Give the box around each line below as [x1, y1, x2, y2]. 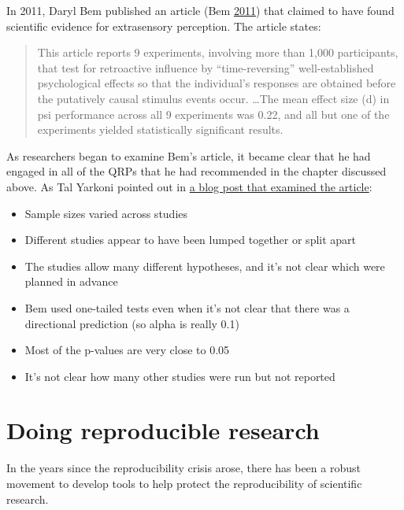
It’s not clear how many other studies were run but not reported [24, 368, 335, 384]
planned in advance [24, 273, 118, 290]
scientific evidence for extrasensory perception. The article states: [6, 17, 321, 34]
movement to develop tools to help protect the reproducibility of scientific [6, 475, 362, 491]
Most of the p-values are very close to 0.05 [24, 342, 230, 358]
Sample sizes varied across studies [24, 205, 188, 221]
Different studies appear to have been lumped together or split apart [24, 231, 357, 248]
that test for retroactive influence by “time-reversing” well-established [37, 59, 374, 76]
